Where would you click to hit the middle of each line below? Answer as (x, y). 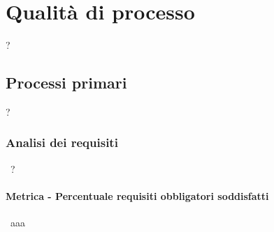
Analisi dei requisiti (62, 142)
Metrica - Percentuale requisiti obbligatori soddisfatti (137, 195)
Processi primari (66, 83)
